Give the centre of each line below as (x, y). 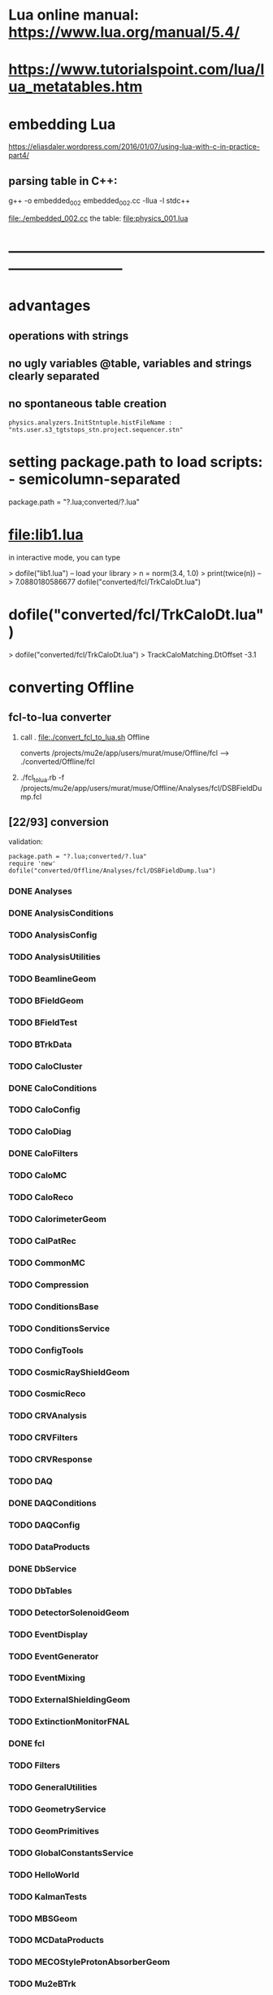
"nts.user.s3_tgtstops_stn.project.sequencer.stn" (96, 429)
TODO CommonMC (47, 1263)
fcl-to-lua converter (60, 717)
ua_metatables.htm (76, 87)
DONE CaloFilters (43, 1153)
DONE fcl (26, 1743)
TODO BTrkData (40, 1044)
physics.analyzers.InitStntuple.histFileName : (91, 422)
